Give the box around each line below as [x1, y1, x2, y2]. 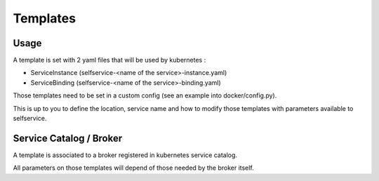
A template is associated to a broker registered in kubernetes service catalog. [13, 151, 238, 159]
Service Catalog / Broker [13, 132, 123, 144]
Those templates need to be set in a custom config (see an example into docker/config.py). [13, 91, 277, 100]
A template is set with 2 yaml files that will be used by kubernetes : [13, 56, 206, 65]
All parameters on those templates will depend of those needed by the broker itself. [13, 163, 254, 172]
